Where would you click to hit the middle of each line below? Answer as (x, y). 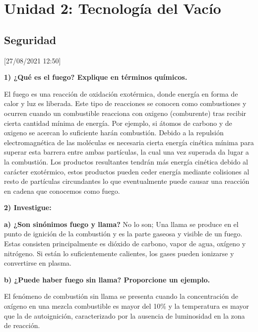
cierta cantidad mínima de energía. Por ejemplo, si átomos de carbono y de (118, 123)
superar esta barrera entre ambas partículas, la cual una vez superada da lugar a (127, 152)
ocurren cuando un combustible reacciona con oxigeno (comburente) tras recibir (125, 113)
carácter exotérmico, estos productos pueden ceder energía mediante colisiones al (127, 171)
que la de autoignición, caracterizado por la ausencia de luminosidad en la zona (125, 315)
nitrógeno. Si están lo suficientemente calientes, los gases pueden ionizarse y (119, 253)
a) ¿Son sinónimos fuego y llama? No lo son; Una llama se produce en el (121, 224)
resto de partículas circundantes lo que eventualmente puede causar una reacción (127, 181)
